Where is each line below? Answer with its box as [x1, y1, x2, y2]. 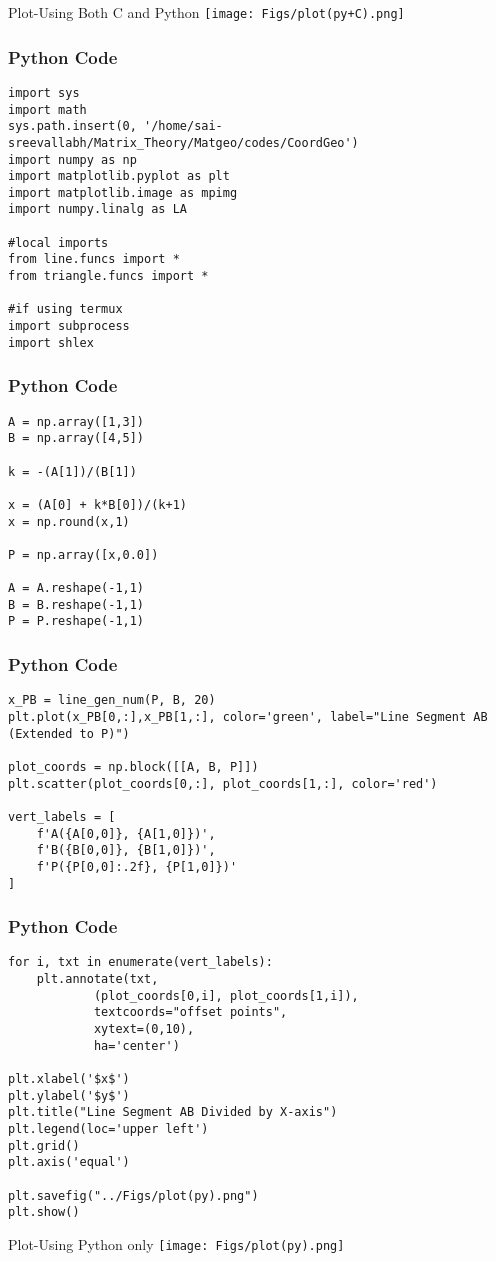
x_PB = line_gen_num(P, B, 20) [8, 693, 216, 708]
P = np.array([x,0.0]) [8, 547, 159, 562]
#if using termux [8, 302, 123, 317]
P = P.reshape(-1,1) [8, 614, 145, 629]
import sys [8, 85, 80, 100]
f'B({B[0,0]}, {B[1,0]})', [36, 843, 216, 858]
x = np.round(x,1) [8, 514, 130, 529]
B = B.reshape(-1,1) [8, 597, 145, 612]
